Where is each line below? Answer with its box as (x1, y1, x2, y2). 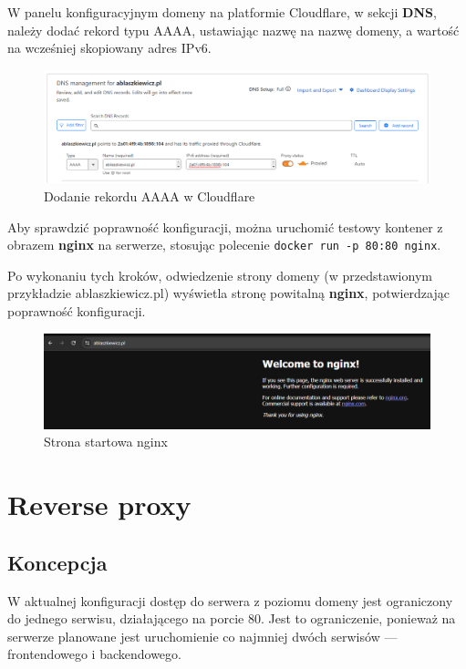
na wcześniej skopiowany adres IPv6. (7, 38, 212, 57)
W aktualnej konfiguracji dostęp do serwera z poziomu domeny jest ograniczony (7, 591, 453, 610)
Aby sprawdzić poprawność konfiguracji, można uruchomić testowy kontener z (7, 217, 443, 236)
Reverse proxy (7, 486, 192, 523)
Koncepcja (7, 548, 108, 576)
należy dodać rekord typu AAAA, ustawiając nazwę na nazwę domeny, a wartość (7, 20, 460, 39)
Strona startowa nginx (44, 432, 168, 451)
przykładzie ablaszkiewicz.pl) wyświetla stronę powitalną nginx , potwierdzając (7, 283, 450, 303)
